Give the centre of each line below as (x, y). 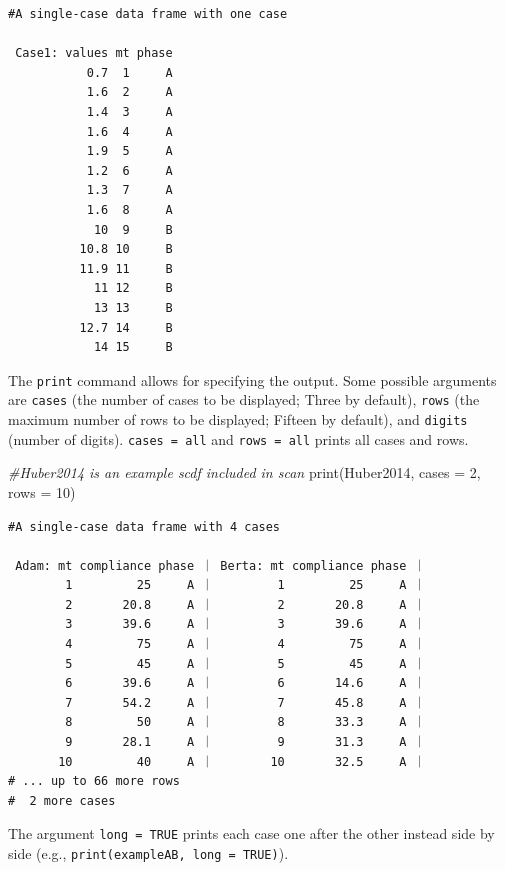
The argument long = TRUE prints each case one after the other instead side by (251, 833)
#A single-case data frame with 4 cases (144, 526)
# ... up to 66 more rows (94, 781)
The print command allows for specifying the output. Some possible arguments (252, 379)
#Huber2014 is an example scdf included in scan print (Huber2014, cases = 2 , (244, 472)
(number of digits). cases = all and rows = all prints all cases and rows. (238, 438)
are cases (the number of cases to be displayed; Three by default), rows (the (244, 399)
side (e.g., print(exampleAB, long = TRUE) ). (148, 853)
